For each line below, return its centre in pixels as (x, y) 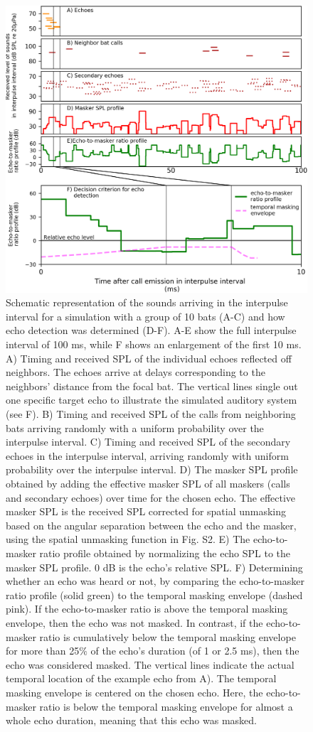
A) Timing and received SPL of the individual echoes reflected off (149, 358)
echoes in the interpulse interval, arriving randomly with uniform (147, 455)
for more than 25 (43, 651)
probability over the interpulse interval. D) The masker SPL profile (152, 469)
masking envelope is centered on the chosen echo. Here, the (134, 692)
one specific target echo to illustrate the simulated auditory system (152, 400)
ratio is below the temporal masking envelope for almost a (166, 706)
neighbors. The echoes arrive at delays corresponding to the (136, 372)
